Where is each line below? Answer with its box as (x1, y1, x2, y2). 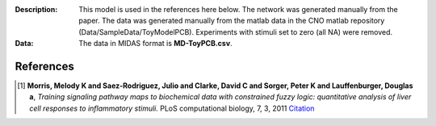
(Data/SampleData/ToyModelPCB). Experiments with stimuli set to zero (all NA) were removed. (78, 27, 393, 36)
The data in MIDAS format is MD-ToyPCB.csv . (78, 39, 233, 48)
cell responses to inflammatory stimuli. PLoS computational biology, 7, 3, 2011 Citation (29, 103, 315, 113)
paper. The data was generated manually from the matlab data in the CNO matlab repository (78, 16, 385, 26)
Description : (15, 5, 58, 14)
